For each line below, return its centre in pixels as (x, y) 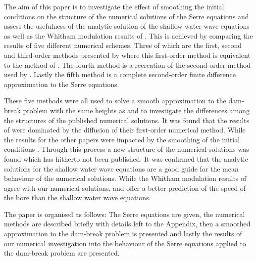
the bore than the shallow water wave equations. (77, 197)
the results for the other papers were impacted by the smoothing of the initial (122, 139)
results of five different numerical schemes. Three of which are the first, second (123, 45)
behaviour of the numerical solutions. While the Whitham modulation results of (125, 178)
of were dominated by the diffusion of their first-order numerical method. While (125, 130)
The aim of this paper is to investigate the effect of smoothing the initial (114, 6)
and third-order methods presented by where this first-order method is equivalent (127, 55)
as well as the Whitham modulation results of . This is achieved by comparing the (128, 35)
